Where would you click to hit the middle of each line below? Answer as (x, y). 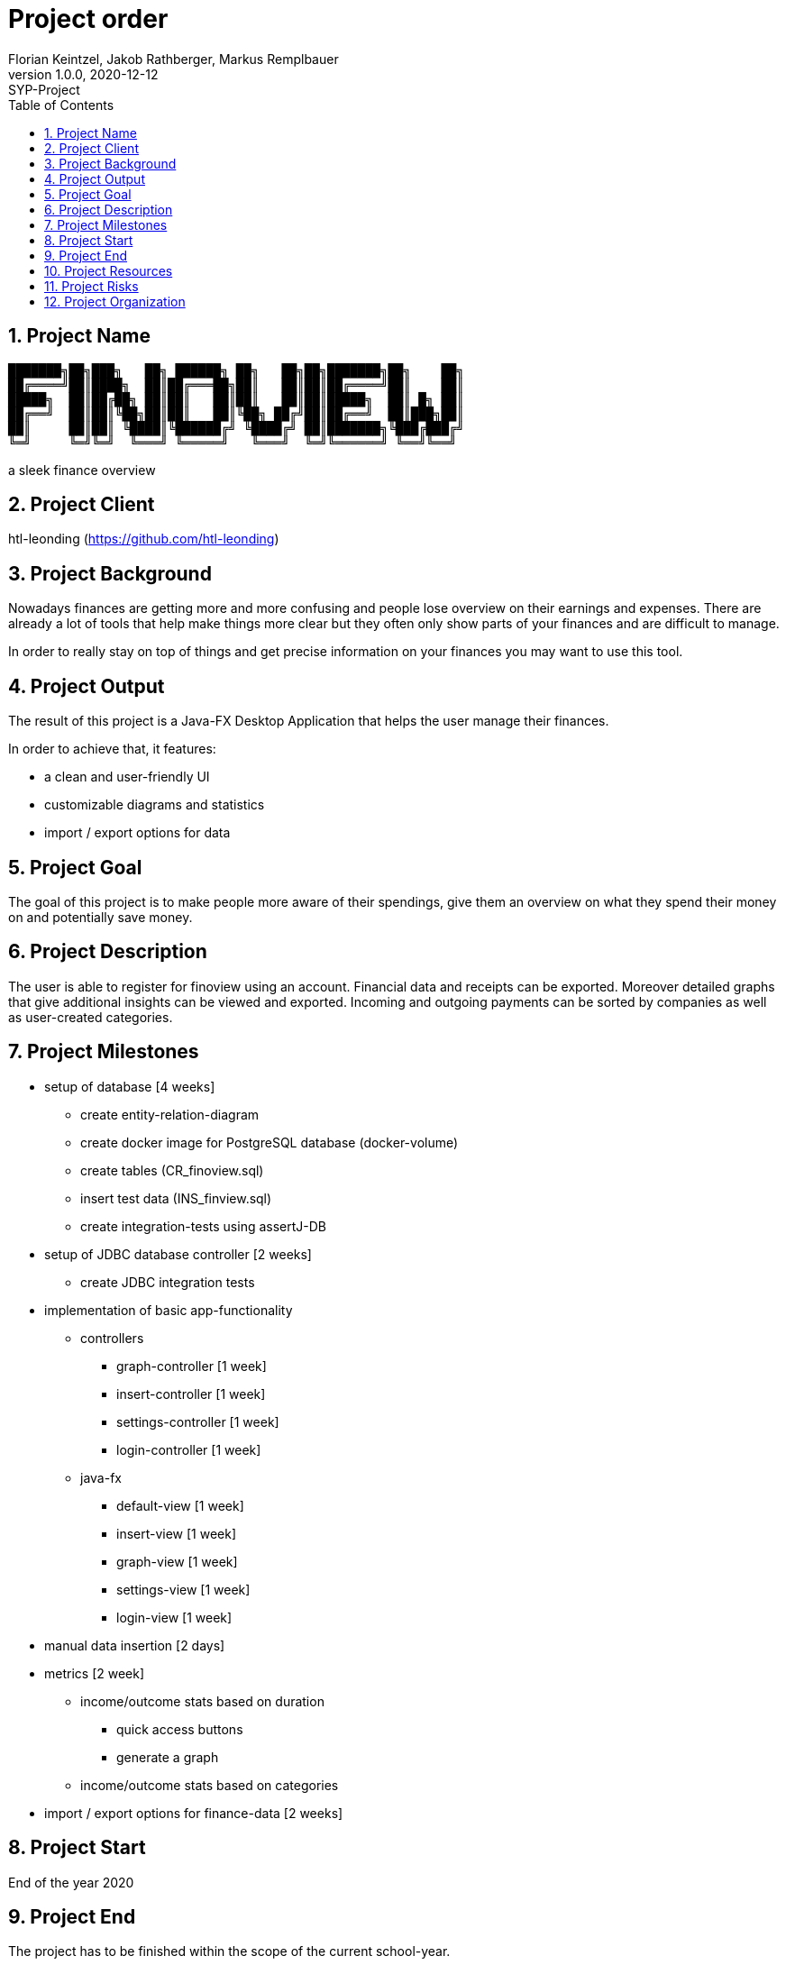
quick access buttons (180, 1729)
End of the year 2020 (71, 1882)
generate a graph (168, 1757)
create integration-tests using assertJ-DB (203, 1226)
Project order (88, 19)
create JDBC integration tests (168, 1282)
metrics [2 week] (95, 1673)
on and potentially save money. (101, 917)
